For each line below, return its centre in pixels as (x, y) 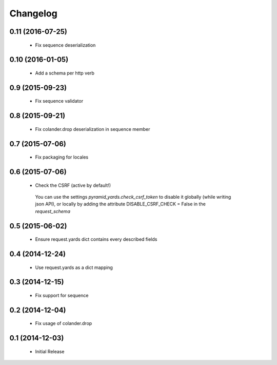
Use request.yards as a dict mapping (74, 267)
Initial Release (50, 351)
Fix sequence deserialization (65, 45)
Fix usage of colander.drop (64, 323)
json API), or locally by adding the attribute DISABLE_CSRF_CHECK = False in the (121, 204)
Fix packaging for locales (62, 157)
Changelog (33, 13)
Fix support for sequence (62, 295)
